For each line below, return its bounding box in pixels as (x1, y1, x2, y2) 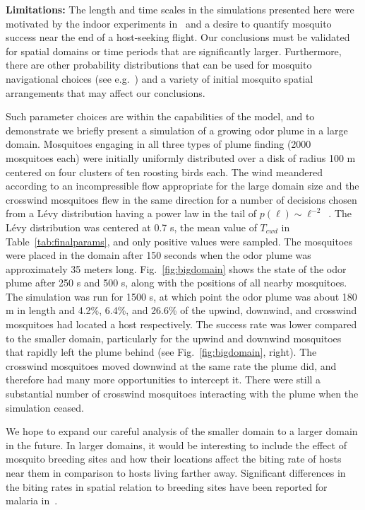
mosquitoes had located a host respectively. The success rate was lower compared (6, 317, 357, 332)
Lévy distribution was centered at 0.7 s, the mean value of (6, 219, 257, 234)
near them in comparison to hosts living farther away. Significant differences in (6, 465, 346, 480)
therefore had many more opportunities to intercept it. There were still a (6, 372, 321, 387)
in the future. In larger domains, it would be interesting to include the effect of (6, 437, 347, 452)
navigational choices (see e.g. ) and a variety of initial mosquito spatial (6, 71, 313, 86)
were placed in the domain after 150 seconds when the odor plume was (6, 248, 311, 262)
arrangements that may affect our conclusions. (6, 85, 205, 100)
